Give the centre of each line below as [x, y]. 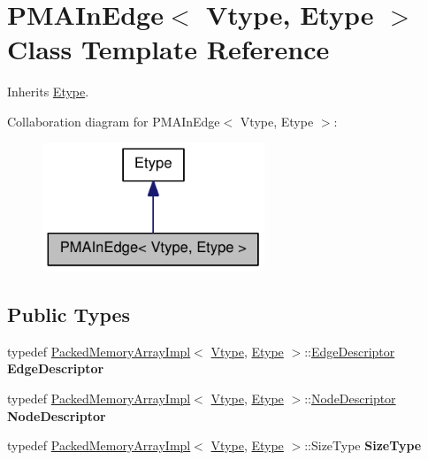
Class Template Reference [168, 49]
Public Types [69, 314]
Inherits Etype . [48, 92]
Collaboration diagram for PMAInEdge [114, 121]
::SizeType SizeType [363, 445]
